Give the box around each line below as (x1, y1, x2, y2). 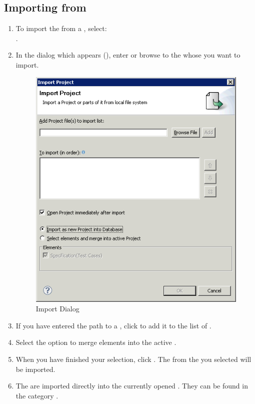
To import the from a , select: (15, 23, 107, 34)
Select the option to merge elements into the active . (15, 337, 176, 347)
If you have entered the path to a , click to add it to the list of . (15, 320, 211, 330)
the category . (15, 390, 58, 400)
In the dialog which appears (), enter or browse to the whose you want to (15, 50, 240, 60)
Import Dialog (35, 303, 79, 314)
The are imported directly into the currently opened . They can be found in (15, 380, 248, 391)
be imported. (15, 363, 55, 374)
